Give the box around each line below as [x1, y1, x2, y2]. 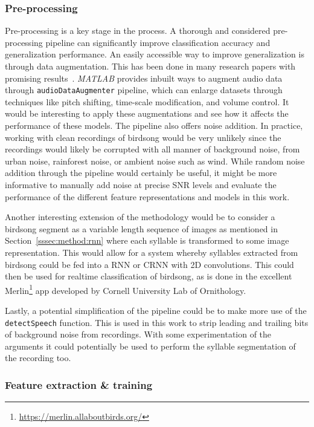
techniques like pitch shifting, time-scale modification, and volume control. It [5, 95, 289, 108]
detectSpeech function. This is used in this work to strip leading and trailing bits [5, 316, 309, 328]
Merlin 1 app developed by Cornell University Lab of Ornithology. [5, 282, 246, 296]
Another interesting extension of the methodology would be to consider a [5, 210, 275, 223]
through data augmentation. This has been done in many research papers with [5, 60, 296, 72]
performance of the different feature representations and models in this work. [5, 190, 290, 203]
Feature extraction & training [5, 377, 153, 392]
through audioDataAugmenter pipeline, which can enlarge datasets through [5, 83, 283, 96]
